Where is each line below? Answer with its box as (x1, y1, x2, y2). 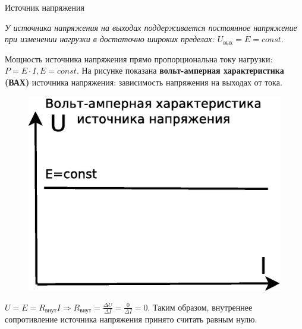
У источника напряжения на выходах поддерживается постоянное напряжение (5, 21, 297, 33)
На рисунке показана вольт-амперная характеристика (81, 64, 284, 77)
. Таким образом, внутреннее (147, 300, 253, 313)
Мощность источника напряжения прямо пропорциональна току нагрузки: (5, 52, 273, 65)
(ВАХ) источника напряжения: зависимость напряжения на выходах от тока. (5, 75, 282, 88)
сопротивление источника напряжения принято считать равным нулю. (5, 313, 257, 325)
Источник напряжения (5, 1, 84, 13)
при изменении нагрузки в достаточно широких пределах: (5, 33, 215, 45)
